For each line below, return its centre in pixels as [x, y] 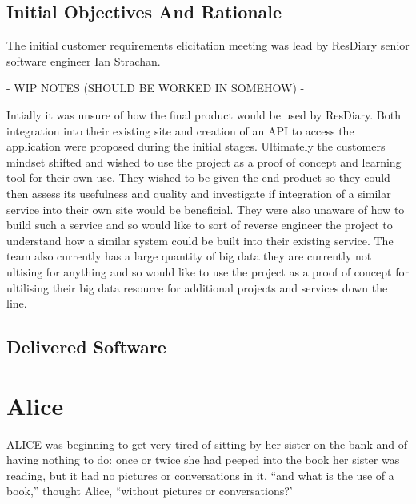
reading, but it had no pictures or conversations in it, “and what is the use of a [200, 475]
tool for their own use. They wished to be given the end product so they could [198, 177]
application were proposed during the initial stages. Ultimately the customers [196, 146]
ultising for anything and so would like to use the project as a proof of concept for [208, 271]
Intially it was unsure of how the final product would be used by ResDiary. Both [204, 114]
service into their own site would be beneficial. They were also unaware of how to [206, 209]
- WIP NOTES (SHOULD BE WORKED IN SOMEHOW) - [156, 88]
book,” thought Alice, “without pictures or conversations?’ [150, 491]
